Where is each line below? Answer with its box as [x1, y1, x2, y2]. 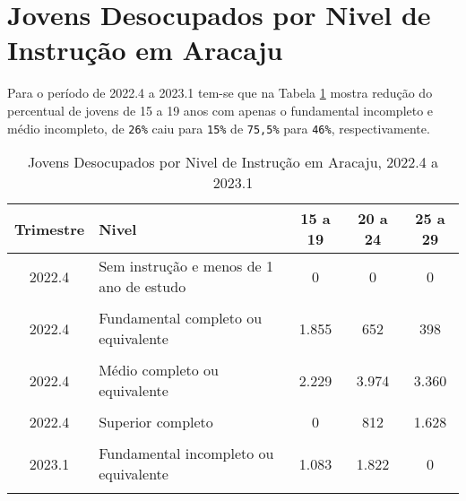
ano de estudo [99, 276, 186, 298]
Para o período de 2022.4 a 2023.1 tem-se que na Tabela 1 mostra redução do [7, 83, 433, 102]
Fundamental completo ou [99, 307, 263, 329]
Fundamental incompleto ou [99, 443, 274, 464]
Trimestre [14, 218, 85, 239]
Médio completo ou [99, 359, 219, 381]
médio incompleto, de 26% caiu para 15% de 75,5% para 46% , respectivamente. [7, 118, 430, 137]
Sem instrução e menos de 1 [99, 255, 274, 277]
